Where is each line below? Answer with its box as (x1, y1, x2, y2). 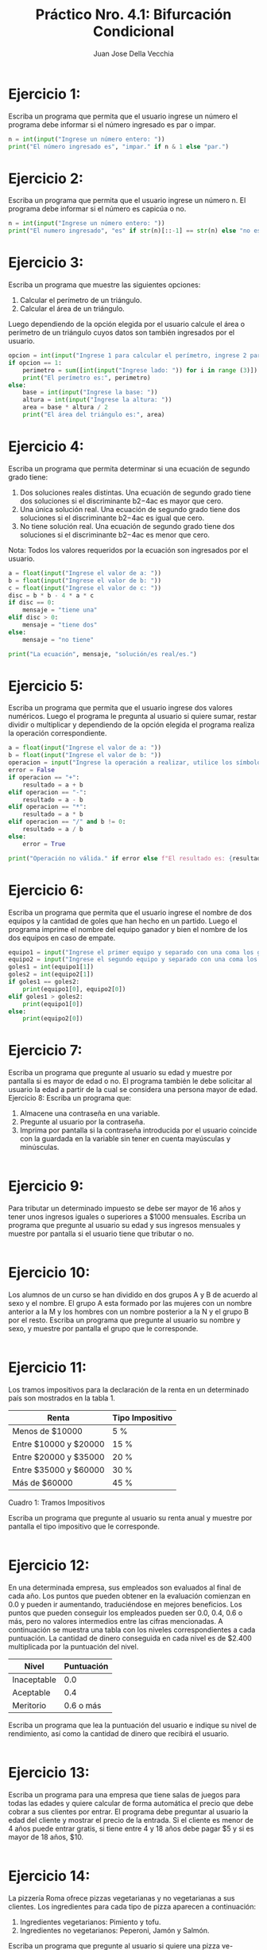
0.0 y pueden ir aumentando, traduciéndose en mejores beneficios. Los (8, 1599, 242, 1609)
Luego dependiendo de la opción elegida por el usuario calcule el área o (8, 320, 245, 329)
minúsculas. (19, 1143, 60, 1152)
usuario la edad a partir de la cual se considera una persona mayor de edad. (8, 1085, 258, 1094)
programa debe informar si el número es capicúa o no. (8, 204, 187, 214)
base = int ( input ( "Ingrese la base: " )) (22, 388, 158, 397)
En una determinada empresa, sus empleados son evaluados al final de (8, 1583, 242, 1592)
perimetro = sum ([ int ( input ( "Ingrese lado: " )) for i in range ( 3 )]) (22, 366, 258, 375)
